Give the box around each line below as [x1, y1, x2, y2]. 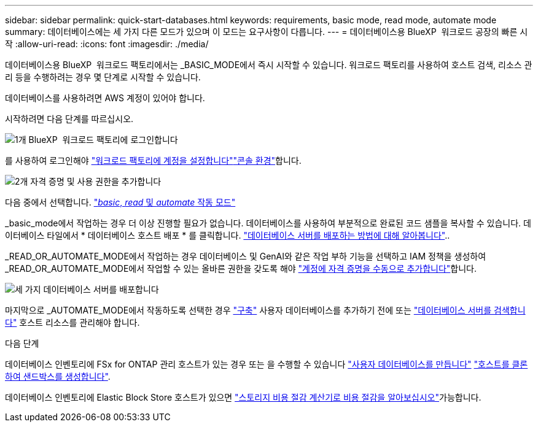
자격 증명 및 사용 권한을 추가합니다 [30, 176, 162, 187]
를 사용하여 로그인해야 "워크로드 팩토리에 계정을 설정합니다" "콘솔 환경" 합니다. [5, 155, 302, 166]
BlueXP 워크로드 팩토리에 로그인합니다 [28, 134, 178, 145]
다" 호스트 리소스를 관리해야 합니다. [5, 317, 140, 328]
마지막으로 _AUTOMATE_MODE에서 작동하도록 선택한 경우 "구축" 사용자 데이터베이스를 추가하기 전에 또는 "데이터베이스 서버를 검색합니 [5, 305, 526, 315]
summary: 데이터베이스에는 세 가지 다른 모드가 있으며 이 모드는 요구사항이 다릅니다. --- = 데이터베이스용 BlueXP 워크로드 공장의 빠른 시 [5, 26, 528, 37]
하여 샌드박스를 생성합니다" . [5, 371, 111, 382]
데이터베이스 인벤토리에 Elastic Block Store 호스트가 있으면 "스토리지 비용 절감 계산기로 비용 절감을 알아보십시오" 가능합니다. [5, 392, 481, 402]
